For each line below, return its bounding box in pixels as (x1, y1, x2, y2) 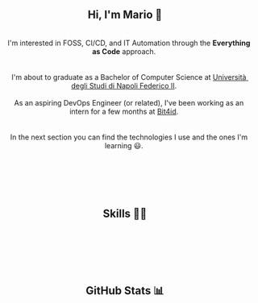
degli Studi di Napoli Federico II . (71, 81, 177, 90)
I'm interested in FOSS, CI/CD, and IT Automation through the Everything (7, 38, 251, 48)
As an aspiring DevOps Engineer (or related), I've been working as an (14, 98, 244, 107)
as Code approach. (91, 46, 156, 56)
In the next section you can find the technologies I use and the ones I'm (10, 132, 248, 142)
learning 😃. (104, 140, 144, 150)
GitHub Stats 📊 (85, 284, 164, 298)
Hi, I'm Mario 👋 (87, 8, 163, 22)
